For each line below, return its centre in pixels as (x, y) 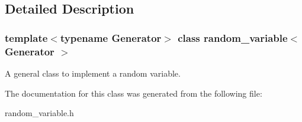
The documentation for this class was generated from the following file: (134, 93)
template (26, 37)
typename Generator (111, 37)
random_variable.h (39, 113)
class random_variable (233, 37)
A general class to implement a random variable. (93, 73)
